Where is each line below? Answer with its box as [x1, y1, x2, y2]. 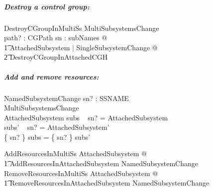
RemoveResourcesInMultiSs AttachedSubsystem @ [4, 168, 158, 178]
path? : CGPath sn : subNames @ [4, 32, 107, 43]
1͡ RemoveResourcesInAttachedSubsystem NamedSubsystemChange [4, 178, 210, 188]
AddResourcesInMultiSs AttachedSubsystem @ [4, 148, 147, 159]
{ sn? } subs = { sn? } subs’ [4, 131, 91, 142]
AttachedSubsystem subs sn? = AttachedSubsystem [4, 112, 168, 122]
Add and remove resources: [4, 71, 99, 82]
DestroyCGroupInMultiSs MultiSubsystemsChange [4, 22, 159, 33]
